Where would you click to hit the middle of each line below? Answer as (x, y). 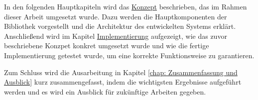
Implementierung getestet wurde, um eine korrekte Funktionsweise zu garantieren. (129, 55)
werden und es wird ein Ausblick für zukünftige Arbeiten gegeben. (105, 91)
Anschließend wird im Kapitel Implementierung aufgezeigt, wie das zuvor (116, 36)
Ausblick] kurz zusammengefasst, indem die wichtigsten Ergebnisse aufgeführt (123, 82)
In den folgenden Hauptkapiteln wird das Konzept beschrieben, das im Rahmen (126, 6)
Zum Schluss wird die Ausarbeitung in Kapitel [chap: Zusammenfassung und (121, 72)
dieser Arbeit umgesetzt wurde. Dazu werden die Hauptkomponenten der (116, 16)
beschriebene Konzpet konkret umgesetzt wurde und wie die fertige (107, 46)
